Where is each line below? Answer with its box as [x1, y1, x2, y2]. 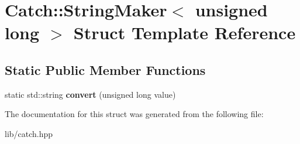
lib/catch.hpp [5, 127, 53, 139]
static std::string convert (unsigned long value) [5, 88, 176, 100]
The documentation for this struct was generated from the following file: [5, 108, 264, 120]
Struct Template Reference [73, 20, 296, 44]
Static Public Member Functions [5, 60, 206, 78]
